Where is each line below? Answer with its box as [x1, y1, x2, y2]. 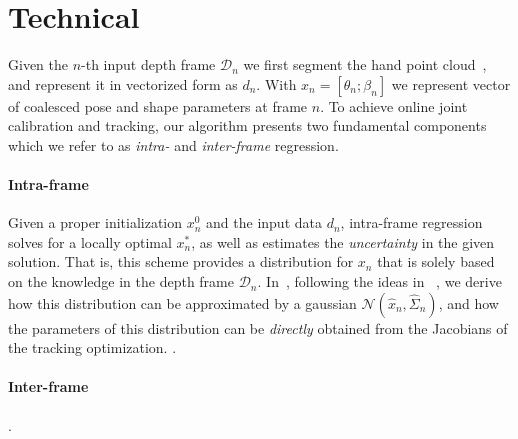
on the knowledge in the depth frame [8, 271, 234, 292]
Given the [8, 54, 68, 75]
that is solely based [377, 251, 495, 272]
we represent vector [391, 73, 511, 94]
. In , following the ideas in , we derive [257, 271, 502, 292]
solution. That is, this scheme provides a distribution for [8, 251, 354, 272]
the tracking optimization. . [8, 337, 177, 358]
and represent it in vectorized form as [8, 73, 238, 94]
